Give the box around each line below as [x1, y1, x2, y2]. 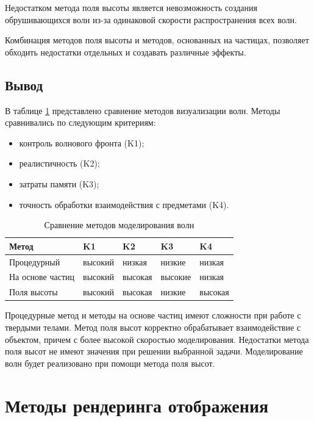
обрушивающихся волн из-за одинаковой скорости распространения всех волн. [5, 13, 297, 26]
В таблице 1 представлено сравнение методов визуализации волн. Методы [5, 104, 280, 117]
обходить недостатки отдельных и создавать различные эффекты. [5, 45, 246, 58]
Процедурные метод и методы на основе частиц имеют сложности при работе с [5, 309, 301, 322]
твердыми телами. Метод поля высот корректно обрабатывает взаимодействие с [5, 320, 301, 333]
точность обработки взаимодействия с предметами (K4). [19, 198, 229, 210]
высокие [160, 270, 191, 283]
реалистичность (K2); [19, 157, 100, 170]
